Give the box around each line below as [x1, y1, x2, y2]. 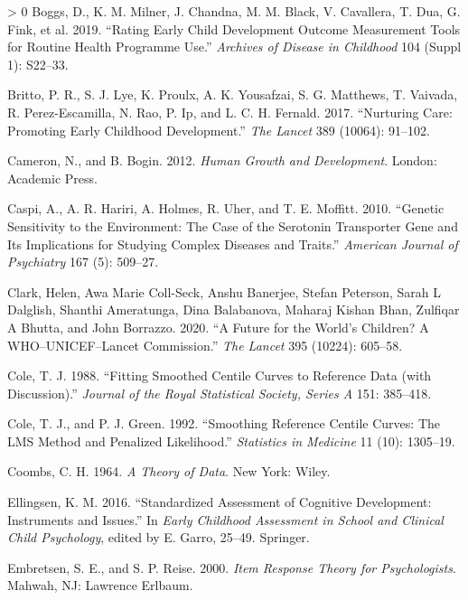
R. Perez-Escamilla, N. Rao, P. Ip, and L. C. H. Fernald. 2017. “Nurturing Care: [7, 102, 453, 121]
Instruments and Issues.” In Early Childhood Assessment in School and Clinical [7, 510, 444, 529]
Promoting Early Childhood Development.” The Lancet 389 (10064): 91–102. [7, 120, 430, 139]
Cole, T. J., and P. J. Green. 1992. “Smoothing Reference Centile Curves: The [7, 414, 440, 433]
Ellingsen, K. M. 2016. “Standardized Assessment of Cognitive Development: [7, 492, 432, 511]
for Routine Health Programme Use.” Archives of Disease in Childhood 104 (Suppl [7, 37, 462, 56]
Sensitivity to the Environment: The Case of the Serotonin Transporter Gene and [7, 216, 458, 235]
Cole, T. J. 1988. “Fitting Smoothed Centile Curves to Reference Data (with [7, 366, 432, 385]
